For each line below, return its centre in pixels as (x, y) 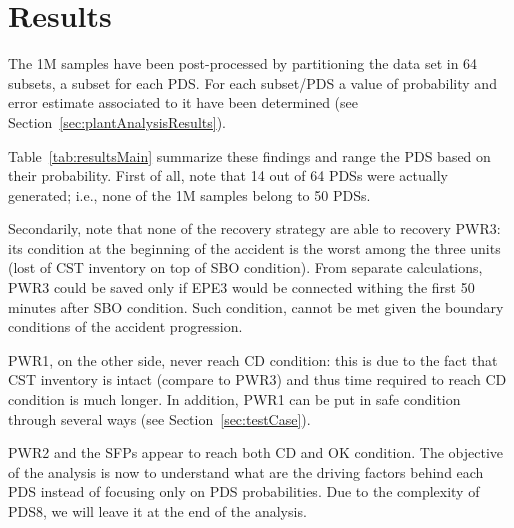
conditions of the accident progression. (125, 326)
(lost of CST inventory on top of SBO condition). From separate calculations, (245, 267)
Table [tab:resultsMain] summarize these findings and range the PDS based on (249, 155)
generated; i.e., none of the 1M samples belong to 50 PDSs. (189, 194)
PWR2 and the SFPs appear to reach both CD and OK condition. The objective (256, 452)
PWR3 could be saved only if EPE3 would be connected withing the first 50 (241, 287)
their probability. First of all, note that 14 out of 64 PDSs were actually (228, 175)
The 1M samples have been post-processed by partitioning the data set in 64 (243, 63)
